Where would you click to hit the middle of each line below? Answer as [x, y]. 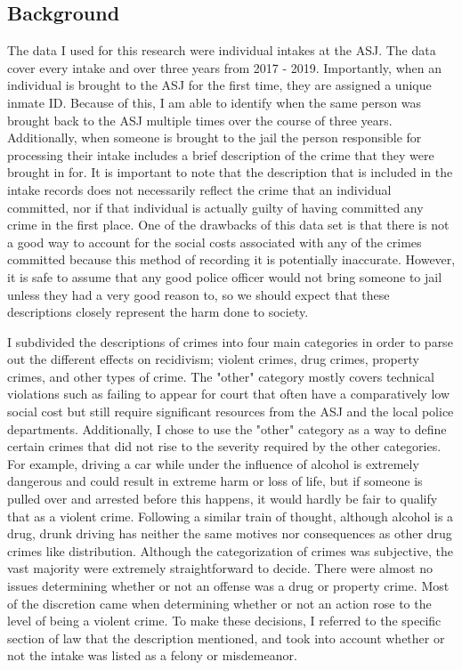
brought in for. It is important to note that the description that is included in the [230, 172]
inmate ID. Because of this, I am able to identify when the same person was [215, 102]
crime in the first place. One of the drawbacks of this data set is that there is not [228, 225]
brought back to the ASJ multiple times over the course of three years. [200, 120]
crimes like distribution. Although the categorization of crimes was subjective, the [231, 550]
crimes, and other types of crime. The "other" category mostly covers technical [221, 376]
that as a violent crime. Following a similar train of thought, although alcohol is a [231, 516]
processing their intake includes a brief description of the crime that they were [221, 154]
